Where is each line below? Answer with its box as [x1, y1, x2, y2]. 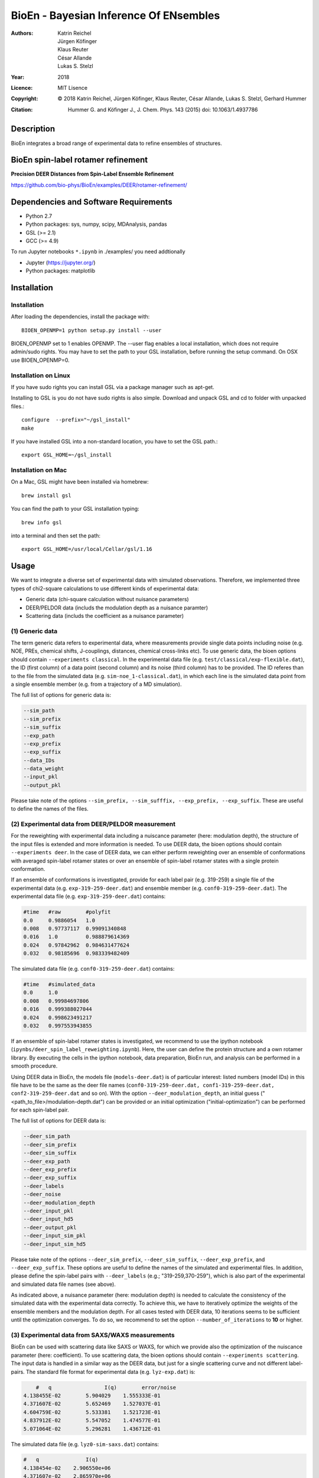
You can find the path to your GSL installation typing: [11, 505, 139, 513]
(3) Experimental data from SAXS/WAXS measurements [11, 1331, 175, 1339]
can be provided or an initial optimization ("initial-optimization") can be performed [106, 1098, 305, 1105]
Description [11, 124, 56, 134]
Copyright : [11, 95, 38, 102]
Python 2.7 [25, 212, 53, 219]
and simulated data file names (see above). [11, 1281, 116, 1288]
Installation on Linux [11, 371, 71, 380]
